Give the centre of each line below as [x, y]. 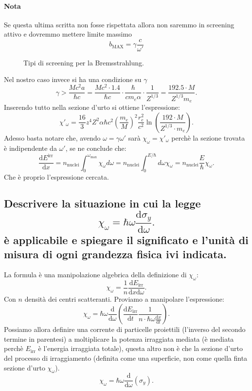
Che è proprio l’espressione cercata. [56, 177]
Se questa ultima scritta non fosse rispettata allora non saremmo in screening [119, 24]
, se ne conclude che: [96, 148]
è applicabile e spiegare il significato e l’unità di [126, 239]
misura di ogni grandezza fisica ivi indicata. [115, 254]
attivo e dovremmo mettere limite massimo [68, 34]
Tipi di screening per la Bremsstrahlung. [84, 63]
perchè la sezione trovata [208, 137]
